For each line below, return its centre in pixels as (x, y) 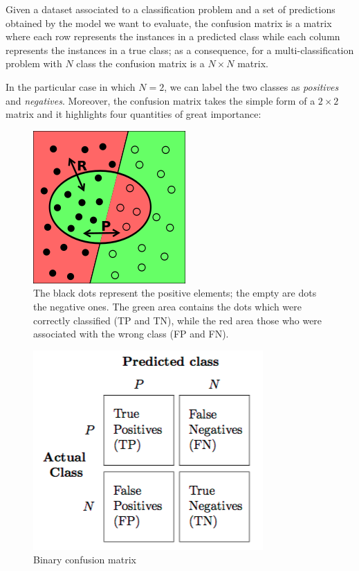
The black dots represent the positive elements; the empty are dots (175, 293)
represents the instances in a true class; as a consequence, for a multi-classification (180, 50)
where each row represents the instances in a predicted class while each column (173, 36)
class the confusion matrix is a (140, 63)
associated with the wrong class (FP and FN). (131, 334)
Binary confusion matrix (85, 560)
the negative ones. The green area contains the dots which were (168, 306)
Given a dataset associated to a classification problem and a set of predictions (171, 9)
